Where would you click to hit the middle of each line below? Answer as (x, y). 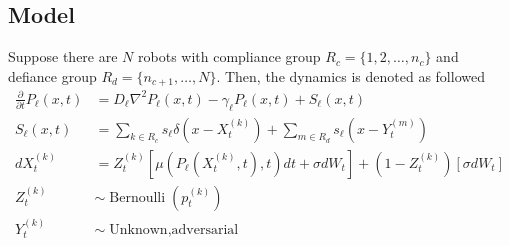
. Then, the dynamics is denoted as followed (350, 75)
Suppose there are (63, 56)
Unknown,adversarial (174, 229)
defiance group (52, 75)
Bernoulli (137, 197)
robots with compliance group (229, 56)
